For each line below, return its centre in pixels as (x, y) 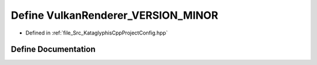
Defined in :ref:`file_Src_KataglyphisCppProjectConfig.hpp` (97, 33)
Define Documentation (53, 49)
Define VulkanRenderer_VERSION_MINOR (114, 15)
